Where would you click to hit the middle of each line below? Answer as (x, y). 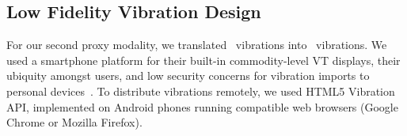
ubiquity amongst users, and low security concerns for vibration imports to (188, 76)
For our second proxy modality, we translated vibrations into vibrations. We (197, 45)
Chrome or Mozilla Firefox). (74, 122)
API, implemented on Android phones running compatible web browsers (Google (202, 106)
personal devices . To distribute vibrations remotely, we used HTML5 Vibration (201, 91)
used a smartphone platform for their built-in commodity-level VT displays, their (203, 60)
